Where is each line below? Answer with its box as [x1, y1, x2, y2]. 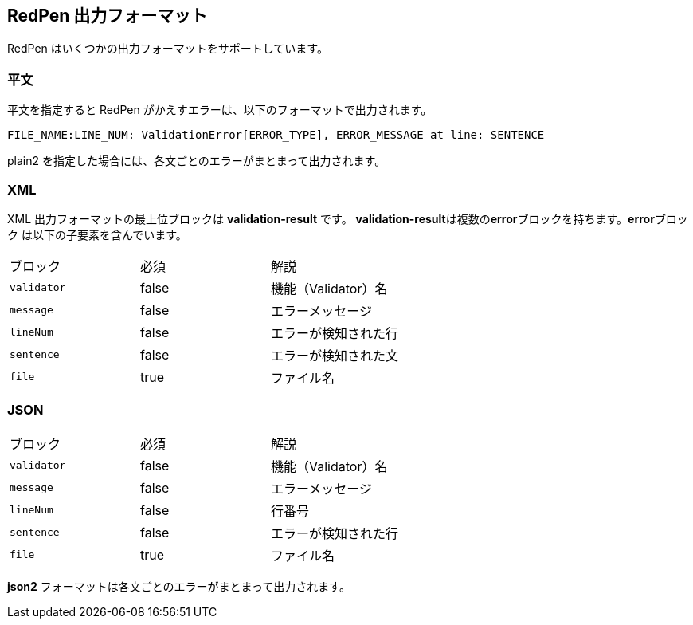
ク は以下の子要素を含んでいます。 [7, 227, 187, 242]
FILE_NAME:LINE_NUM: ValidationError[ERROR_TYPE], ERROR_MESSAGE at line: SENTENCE [7, 128, 545, 142]
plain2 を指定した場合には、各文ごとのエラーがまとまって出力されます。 [7, 154, 386, 168]
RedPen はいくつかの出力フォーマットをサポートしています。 [7, 41, 328, 56]
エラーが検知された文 [271, 347, 399, 364]
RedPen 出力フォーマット [7, 6, 208, 26]
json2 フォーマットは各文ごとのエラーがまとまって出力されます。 [7, 579, 350, 593]
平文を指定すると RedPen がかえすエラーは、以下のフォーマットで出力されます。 [7, 103, 433, 117]
